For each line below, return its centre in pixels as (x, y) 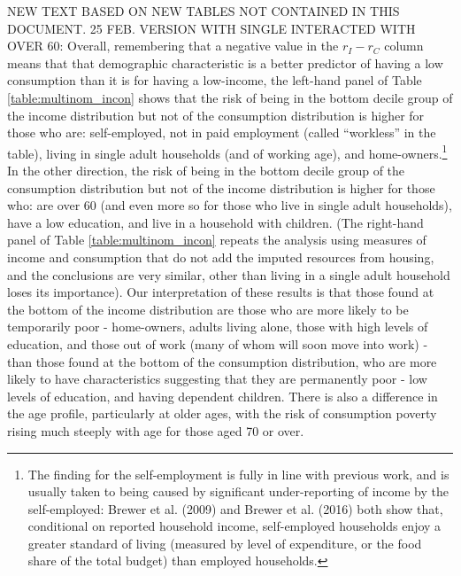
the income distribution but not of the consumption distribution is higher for (216, 115)
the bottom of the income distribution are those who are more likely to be (208, 309)
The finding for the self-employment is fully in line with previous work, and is (238, 474)
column (404, 46)
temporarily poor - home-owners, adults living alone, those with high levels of (218, 327)
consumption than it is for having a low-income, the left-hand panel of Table (215, 80)
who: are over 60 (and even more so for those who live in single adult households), (230, 205)
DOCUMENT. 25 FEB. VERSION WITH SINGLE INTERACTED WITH (211, 28)
